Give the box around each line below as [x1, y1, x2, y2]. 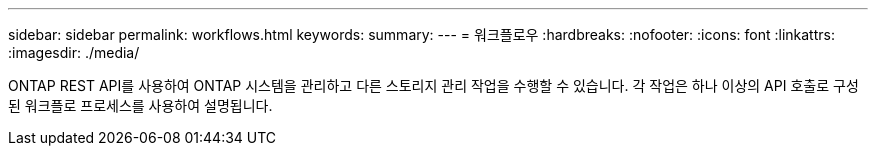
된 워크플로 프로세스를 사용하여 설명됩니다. [8, 97, 273, 114]
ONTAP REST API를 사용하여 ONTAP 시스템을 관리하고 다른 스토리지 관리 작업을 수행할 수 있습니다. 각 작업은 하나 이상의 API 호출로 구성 [8, 77, 859, 94]
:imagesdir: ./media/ [8, 44, 140, 61]
